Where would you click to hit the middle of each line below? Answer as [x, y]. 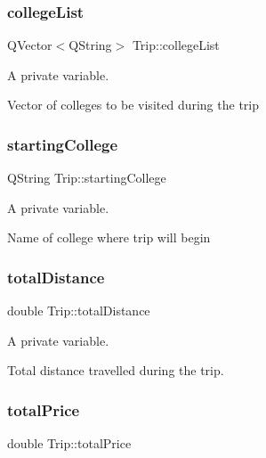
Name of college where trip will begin [109, 237]
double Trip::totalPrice [69, 443]
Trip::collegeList [176, 45]
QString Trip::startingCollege [87, 178]
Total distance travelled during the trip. [116, 370]
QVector [30, 45]
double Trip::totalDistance [79, 311]
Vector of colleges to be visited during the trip [133, 105]
